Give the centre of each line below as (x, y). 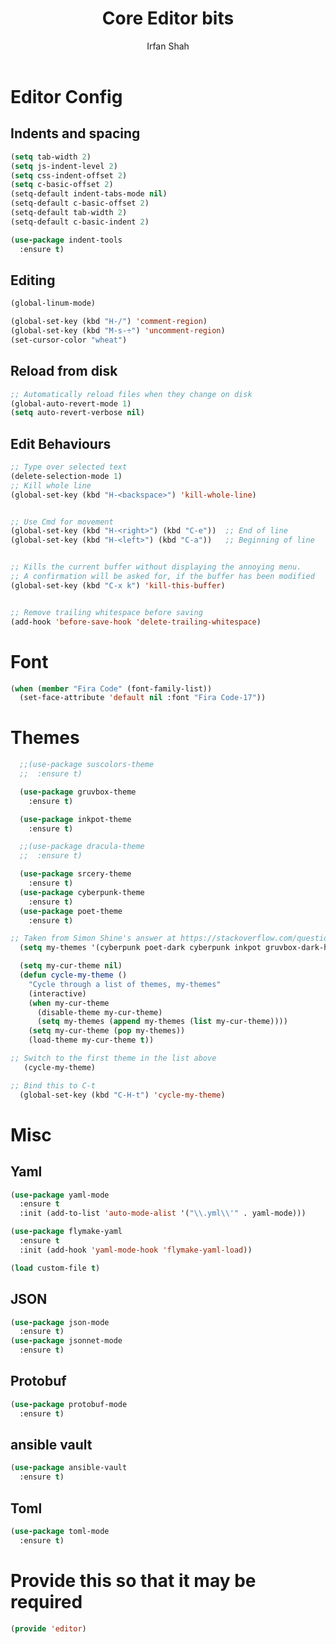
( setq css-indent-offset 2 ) (69, 175)
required (46, 1601)
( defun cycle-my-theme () (73, 975)
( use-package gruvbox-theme (78, 792)
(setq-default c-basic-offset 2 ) (80, 203)
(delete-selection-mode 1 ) (66, 476)
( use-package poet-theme (71, 911)
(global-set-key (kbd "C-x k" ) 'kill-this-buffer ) (118, 585)
